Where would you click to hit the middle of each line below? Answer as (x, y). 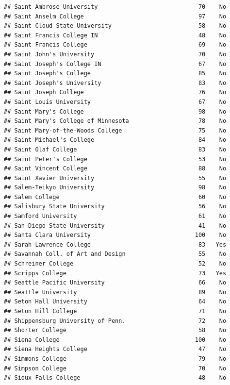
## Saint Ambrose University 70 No (115, 7)
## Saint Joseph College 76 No (115, 92)
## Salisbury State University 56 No (115, 207)
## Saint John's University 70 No (115, 54)
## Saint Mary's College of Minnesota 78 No (115, 121)
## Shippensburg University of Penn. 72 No (115, 321)
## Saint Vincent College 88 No (115, 169)
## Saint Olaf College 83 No (115, 149)
